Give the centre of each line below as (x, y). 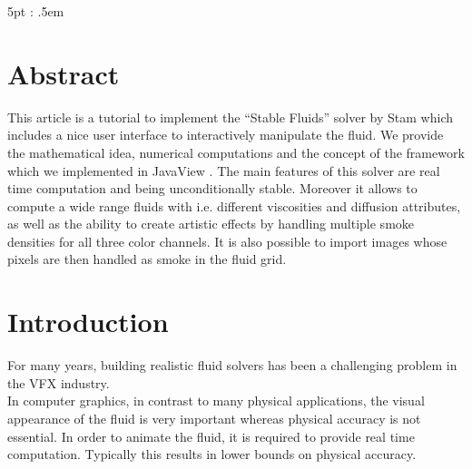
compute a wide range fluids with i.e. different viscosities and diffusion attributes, (234, 205)
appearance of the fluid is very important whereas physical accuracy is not (214, 418)
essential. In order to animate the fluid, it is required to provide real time (211, 436)
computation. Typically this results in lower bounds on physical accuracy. (212, 454)
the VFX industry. (59, 382)
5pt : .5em (36, 11)
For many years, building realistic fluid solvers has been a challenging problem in (232, 365)
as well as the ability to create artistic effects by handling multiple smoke (211, 224)
